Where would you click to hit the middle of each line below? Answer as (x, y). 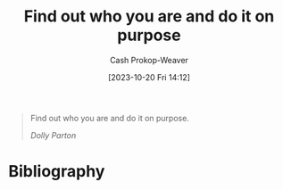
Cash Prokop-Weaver (149, 60)
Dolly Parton (53, 135)
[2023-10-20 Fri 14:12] (149, 77)
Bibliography (57, 172)
